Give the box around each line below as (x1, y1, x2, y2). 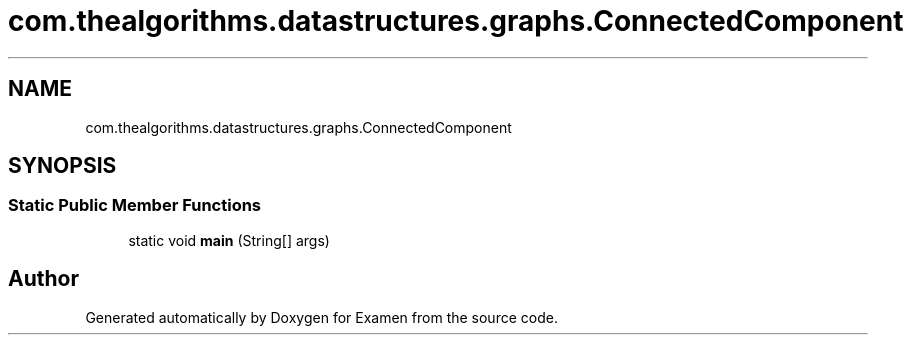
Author (8, 266, 79, 292)
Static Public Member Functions (8, 195, 262, 216)
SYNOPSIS (8, 153, 117, 179)
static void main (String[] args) (128, 231, 330, 249)
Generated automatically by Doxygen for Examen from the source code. (85, 308, 558, 326)
